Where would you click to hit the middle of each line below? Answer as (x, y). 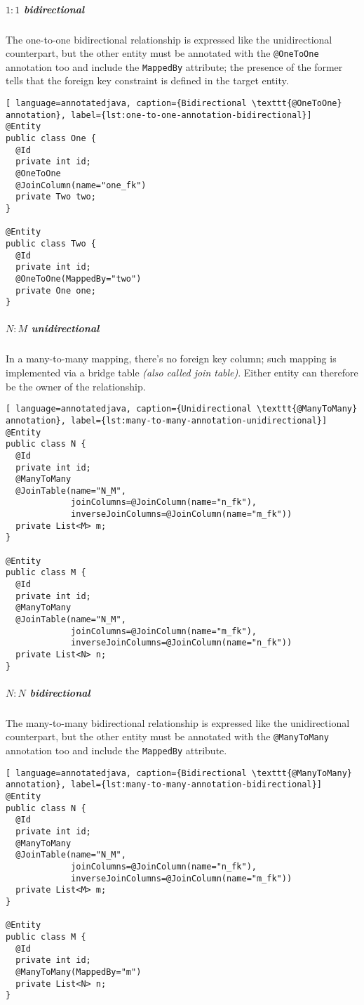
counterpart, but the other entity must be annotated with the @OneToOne (162, 53)
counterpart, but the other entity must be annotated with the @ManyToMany (167, 736)
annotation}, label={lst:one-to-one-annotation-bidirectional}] (159, 115)
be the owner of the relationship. (76, 386)
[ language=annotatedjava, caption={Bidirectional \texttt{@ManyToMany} (179, 773)
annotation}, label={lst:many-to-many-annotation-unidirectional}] (167, 420)
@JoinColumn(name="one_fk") (81, 185)
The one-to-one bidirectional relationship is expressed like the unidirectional (169, 39)
